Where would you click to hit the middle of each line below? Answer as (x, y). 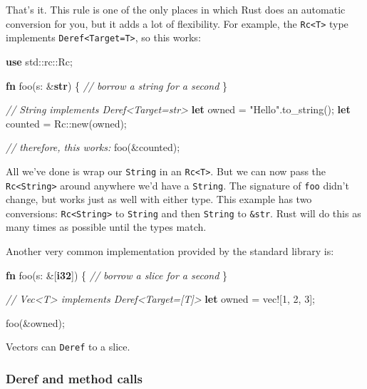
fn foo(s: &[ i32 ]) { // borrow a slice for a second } (117, 275)
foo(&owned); (35, 322)
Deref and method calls (74, 378)
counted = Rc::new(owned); (66, 123)
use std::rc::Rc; (39, 61)
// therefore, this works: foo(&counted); (93, 147)
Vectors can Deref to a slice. (68, 347)
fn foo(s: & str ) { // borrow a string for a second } (117, 85)
